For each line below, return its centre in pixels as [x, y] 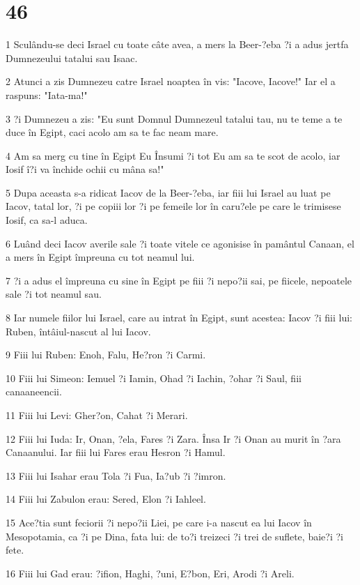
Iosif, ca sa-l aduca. [47, 220]
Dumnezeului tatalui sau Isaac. [72, 58]
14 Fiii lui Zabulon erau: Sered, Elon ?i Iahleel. [106, 499]
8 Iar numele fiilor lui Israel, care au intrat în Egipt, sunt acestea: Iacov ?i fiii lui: [179, 318]
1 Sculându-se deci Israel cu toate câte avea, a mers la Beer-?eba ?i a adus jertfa [177, 44]
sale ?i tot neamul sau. [54, 294]
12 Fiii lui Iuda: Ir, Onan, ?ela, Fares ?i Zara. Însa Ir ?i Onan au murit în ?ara [173, 438]
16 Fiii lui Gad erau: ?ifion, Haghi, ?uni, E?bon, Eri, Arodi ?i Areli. [150, 573]
